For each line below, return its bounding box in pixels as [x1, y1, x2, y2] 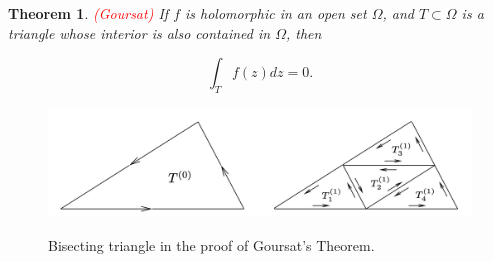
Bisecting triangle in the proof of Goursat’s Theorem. [48, 234, 375, 255]
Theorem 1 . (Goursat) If [8, 3, 169, 23]
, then [285, 22, 322, 43]
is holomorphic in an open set [185, 3, 367, 23]
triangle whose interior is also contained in [8, 22, 271, 43]
